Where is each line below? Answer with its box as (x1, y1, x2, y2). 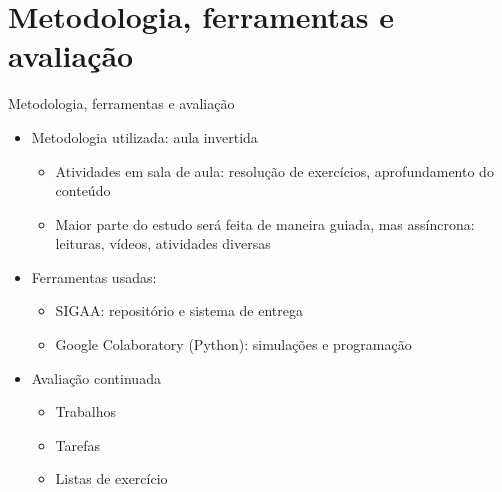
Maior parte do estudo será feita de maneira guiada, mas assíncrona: (55, 213, 475, 234)
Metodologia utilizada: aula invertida (31, 126, 258, 147)
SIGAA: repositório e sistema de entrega (55, 300, 303, 321)
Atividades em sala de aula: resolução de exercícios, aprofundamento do (55, 160, 494, 181)
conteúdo (55, 180, 111, 201)
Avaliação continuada (31, 367, 161, 388)
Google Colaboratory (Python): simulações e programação (55, 334, 412, 355)
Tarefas (55, 434, 101, 455)
